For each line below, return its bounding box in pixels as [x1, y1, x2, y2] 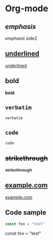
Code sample [5, 209, 47, 217]
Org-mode [5, 3, 49, 14]
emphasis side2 [5, 35, 37, 41]
